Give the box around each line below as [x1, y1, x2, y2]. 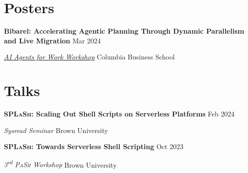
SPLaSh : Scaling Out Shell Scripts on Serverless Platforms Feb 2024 [4, 109, 235, 119]
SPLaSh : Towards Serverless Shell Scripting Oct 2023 [4, 141, 184, 152]
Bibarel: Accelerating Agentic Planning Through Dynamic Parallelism [4, 26, 245, 36]
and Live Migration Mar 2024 [4, 35, 101, 45]
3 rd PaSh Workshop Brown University [4, 158, 117, 170]
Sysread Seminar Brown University [4, 125, 108, 135]
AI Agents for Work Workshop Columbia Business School [4, 52, 175, 62]
